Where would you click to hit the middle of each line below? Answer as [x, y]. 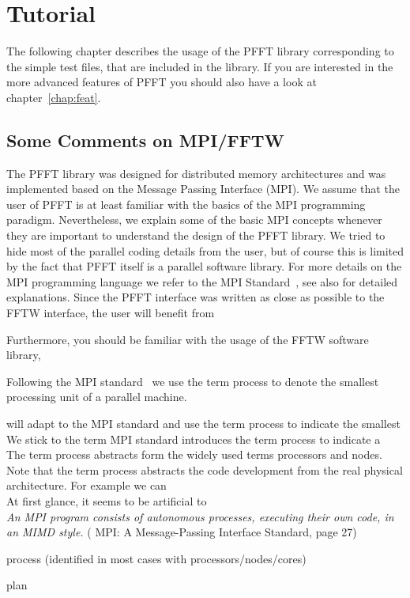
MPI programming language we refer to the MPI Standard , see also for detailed [202, 281]
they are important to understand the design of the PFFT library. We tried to [196, 235]
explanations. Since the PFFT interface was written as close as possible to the [196, 297]
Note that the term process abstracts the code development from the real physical [205, 469]
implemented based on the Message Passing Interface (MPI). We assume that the [203, 189]
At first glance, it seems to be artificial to [107, 500]
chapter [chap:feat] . [54, 97]
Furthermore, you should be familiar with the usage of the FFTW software [188, 339]
